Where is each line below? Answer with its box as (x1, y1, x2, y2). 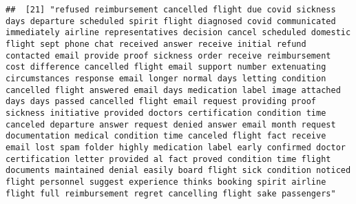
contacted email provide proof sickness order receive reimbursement (6, 50, 331, 61)
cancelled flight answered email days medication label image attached (6, 85, 341, 95)
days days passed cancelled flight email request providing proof (6, 96, 317, 107)
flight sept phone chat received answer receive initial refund (6, 39, 306, 49)
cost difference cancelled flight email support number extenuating (6, 62, 326, 72)
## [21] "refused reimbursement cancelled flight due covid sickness (6, 5, 336, 14)
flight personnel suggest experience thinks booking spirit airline (6, 176, 326, 187)
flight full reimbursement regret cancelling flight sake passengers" (6, 188, 336, 198)
